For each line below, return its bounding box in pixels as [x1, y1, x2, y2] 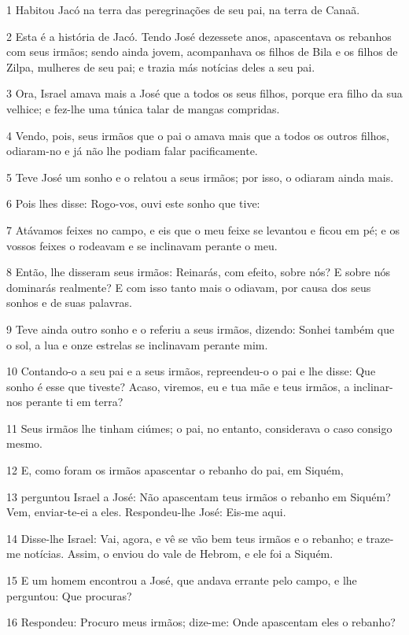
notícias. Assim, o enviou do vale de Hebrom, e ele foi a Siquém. [24, 545, 333, 562]
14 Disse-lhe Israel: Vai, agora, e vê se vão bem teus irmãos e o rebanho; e [6, 530, 363, 546]
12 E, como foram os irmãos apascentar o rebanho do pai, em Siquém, [6, 462, 344, 478]
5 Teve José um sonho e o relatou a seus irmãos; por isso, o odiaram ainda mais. [6, 168, 394, 185]
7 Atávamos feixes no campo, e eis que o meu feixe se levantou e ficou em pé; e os [6, 221, 400, 238]
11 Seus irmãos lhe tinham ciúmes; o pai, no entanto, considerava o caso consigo [6, 419, 392, 436]
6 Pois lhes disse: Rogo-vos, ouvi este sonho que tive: [6, 195, 260, 212]
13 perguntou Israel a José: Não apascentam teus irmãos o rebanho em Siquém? [6, 488, 391, 504]
